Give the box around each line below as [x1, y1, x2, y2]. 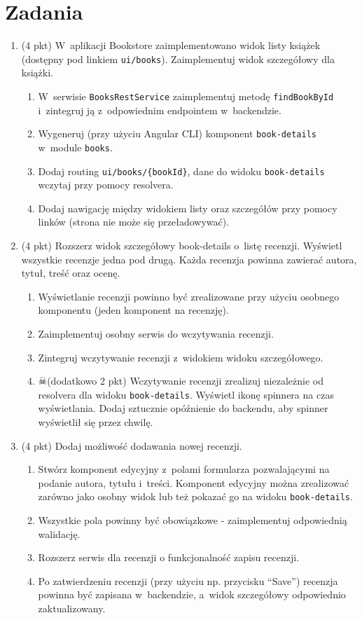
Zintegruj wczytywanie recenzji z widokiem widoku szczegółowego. [38, 350, 323, 364]
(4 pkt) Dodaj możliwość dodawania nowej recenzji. [21, 438, 242, 453]
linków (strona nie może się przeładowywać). [38, 214, 230, 229]
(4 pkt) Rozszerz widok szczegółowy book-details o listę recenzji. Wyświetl [21, 237, 342, 252]
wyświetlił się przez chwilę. [38, 414, 153, 429]
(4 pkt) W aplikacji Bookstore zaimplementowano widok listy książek [21, 38, 321, 53]
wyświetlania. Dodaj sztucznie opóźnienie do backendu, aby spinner [38, 401, 328, 415]
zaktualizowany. [38, 600, 106, 615]
